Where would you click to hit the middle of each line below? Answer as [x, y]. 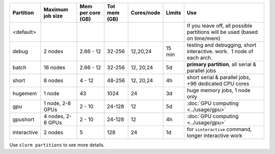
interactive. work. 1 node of [220, 51]
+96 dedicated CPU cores [218, 84]
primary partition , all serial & [222, 64]
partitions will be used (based [222, 32]
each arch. [199, 57]
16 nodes [54, 67]
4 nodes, [54, 116]
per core [90, 13]
